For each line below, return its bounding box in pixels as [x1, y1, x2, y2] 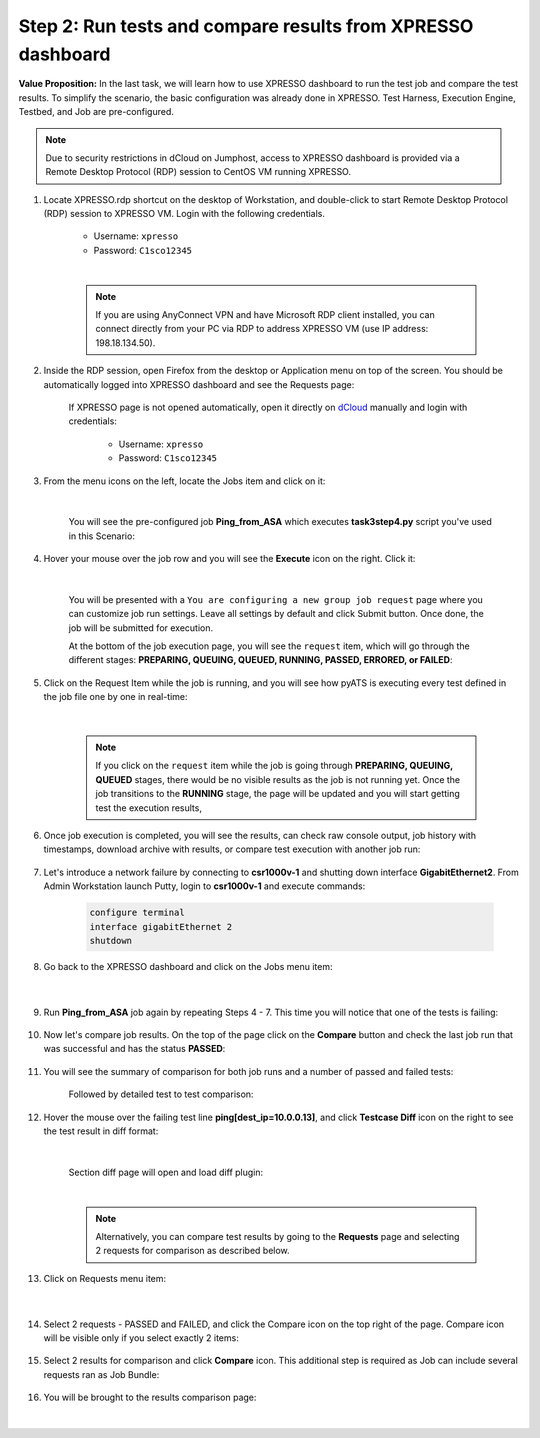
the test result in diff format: [43, 1125, 159, 1137]
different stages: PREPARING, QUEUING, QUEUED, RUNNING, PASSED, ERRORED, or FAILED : [68, 654, 453, 666]
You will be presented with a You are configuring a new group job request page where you [68, 593, 484, 605]
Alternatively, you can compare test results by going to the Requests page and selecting [95, 1230, 460, 1242]
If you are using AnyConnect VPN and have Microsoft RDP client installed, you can [95, 309, 435, 321]
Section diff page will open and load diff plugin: [68, 1166, 264, 1178]
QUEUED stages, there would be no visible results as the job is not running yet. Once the [95, 773, 461, 785]
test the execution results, [95, 801, 202, 814]
